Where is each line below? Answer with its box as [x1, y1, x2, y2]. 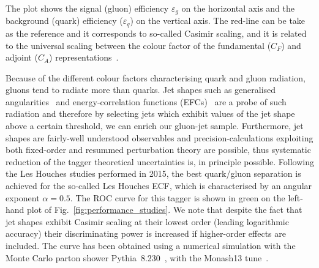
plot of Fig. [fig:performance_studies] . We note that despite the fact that [27, 203, 302, 216]
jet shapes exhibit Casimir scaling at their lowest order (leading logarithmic [6, 215, 289, 228]
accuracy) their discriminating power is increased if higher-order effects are [6, 227, 286, 240]
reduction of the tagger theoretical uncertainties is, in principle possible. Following [6, 155, 314, 168]
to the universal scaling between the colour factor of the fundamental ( [6, 39, 271, 51]
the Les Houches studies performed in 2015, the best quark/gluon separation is [6, 167, 301, 180]
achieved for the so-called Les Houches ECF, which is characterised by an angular [6, 179, 312, 192]
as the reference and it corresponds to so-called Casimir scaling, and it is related [6, 26, 307, 39]
